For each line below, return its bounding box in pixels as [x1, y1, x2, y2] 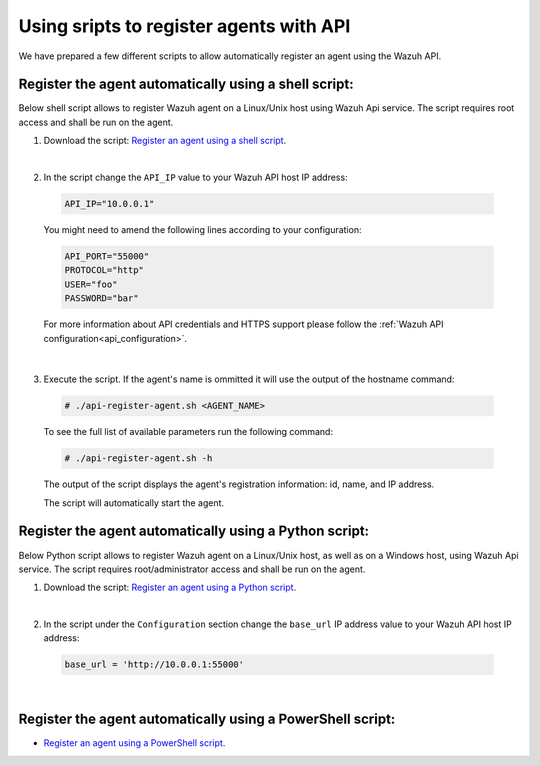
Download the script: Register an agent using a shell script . [43, 135, 287, 147]
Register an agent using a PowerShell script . [43, 737, 226, 749]
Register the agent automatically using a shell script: [18, 76, 354, 93]
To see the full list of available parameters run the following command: [43, 426, 334, 438]
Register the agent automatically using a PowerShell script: [18, 711, 396, 728]
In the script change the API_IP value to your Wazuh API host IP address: [43, 171, 349, 184]
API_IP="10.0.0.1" [64, 198, 155, 209]
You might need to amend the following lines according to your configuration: [43, 223, 362, 235]
